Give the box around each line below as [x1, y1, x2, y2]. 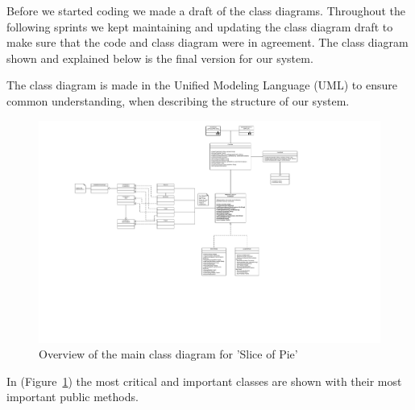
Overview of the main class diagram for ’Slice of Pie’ [39, 346, 298, 362]
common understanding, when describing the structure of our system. [6, 92, 350, 109]
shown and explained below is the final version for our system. [6, 49, 313, 66]
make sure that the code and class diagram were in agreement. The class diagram [6, 34, 409, 51]
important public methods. [6, 388, 139, 405]
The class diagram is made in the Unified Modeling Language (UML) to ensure [6, 77, 397, 93]
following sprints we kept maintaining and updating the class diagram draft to [6, 18, 393, 35]
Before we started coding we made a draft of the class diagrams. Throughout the [6, 2, 405, 19]
